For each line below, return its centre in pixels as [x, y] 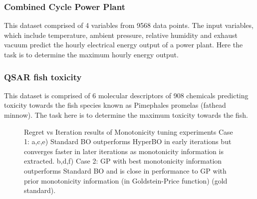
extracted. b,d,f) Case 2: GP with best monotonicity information [123, 161]
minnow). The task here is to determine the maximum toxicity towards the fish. [126, 115]
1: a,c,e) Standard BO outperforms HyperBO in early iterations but [128, 141]
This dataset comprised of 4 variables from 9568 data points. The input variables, [129, 25]
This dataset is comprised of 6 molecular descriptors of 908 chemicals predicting [126, 95]
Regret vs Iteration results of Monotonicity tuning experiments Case [128, 131]
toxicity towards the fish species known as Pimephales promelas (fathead [115, 105]
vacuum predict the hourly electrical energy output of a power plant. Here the [124, 45]
